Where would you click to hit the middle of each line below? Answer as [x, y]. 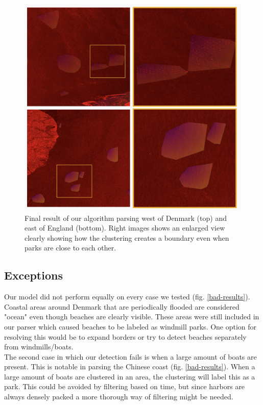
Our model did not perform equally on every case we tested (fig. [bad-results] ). [127, 297]
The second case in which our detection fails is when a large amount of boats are [130, 356]
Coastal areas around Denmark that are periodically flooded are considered [122, 306]
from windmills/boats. [39, 347]
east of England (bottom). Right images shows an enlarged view [125, 228]
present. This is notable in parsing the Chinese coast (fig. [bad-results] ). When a [130, 366]
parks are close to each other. [70, 248]
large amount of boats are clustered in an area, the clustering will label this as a [130, 376]
